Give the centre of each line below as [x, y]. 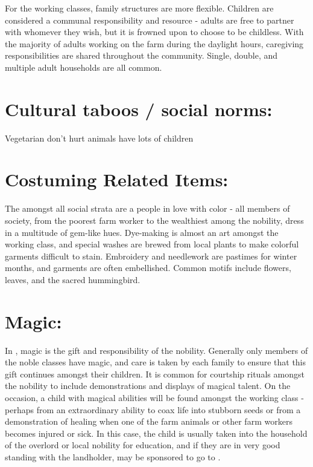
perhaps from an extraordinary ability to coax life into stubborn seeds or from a [153, 409]
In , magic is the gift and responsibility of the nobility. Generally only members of [156, 350]
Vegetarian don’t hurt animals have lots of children [99, 138]
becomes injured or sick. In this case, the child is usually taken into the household [156, 433]
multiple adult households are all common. [84, 67]
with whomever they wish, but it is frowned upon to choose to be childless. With [154, 32]
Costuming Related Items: [117, 179]
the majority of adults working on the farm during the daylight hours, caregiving [154, 43]
